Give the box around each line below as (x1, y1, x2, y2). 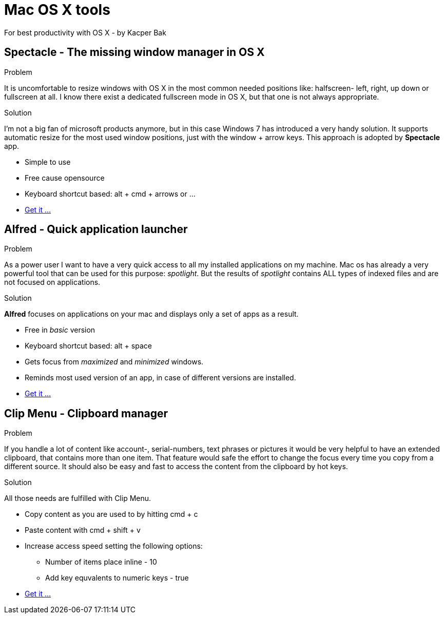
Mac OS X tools (4, 1, 110, 18)
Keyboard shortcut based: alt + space (25, 341, 152, 351)
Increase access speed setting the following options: (25, 542, 203, 551)
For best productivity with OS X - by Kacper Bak (4, 28, 166, 37)
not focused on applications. (4, 278, 101, 287)
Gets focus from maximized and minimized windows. (25, 357, 204, 366)
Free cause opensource (25, 173, 105, 182)
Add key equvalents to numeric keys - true (45, 573, 189, 583)
